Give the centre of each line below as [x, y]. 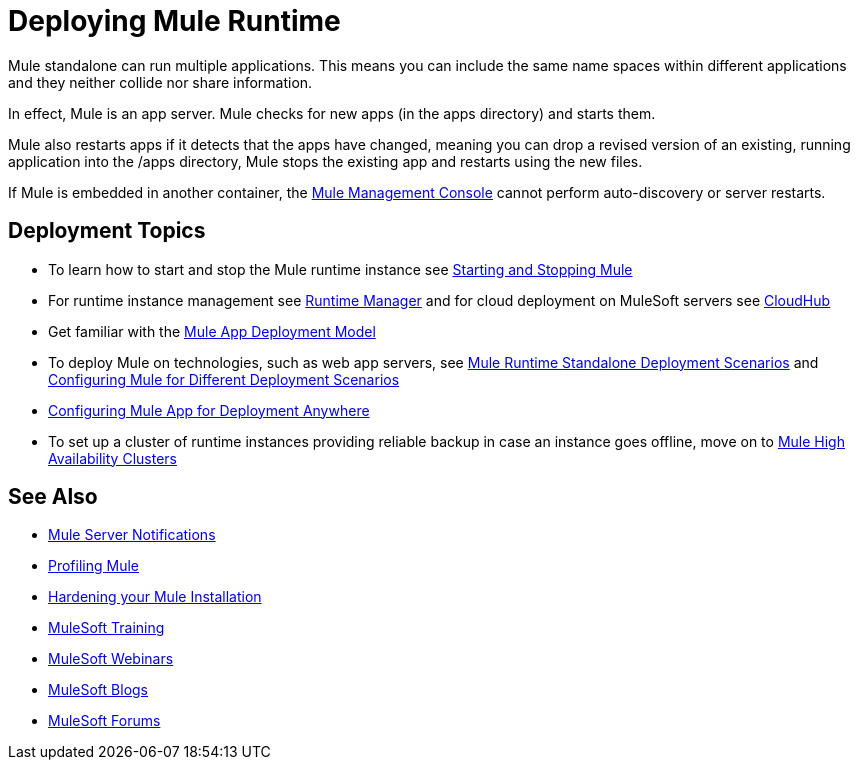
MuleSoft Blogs [98, 690]
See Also [53, 497]
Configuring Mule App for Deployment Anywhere [209, 410]
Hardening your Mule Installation [155, 597]
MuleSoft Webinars [111, 659]
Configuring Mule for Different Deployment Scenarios [224, 379]
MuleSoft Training [106, 628]
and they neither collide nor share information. [160, 82]
